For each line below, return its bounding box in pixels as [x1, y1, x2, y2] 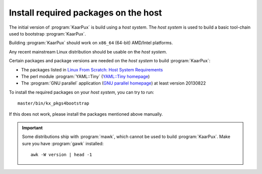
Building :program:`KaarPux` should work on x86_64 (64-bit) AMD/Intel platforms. [9, 40, 173, 46]
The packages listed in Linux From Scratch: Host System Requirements [21, 67, 163, 72]
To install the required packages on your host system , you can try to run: [9, 89, 154, 95]
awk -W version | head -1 [31, 152, 92, 157]
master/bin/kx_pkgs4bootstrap [17, 101, 90, 106]
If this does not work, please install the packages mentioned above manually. [9, 111, 163, 117]
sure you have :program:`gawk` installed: [22, 140, 104, 146]
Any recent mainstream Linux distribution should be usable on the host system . [9, 49, 167, 54]
